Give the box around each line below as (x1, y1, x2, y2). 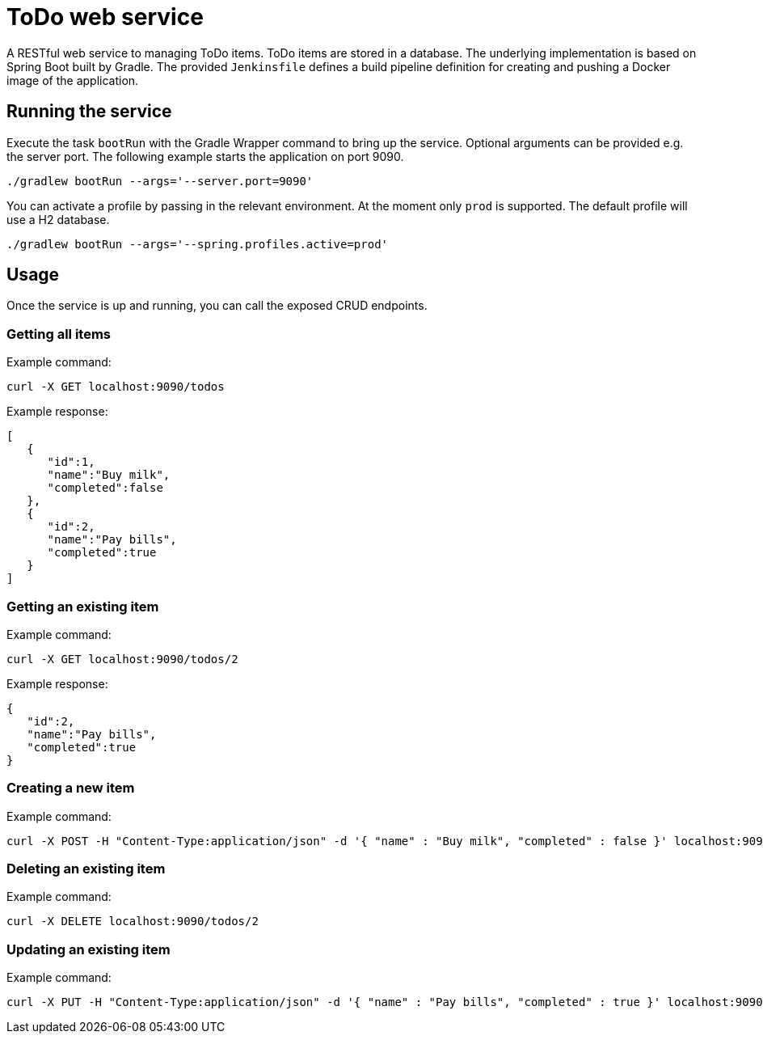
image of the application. (6, 73, 139, 87)
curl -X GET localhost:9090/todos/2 (6, 652, 238, 666)
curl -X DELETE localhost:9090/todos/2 (6, 915, 259, 928)
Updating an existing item (6, 941, 171, 958)
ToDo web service (6, 3, 204, 31)
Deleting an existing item (6, 860, 166, 877)
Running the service (6, 101, 172, 122)
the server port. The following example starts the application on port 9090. (6, 149, 404, 163)
